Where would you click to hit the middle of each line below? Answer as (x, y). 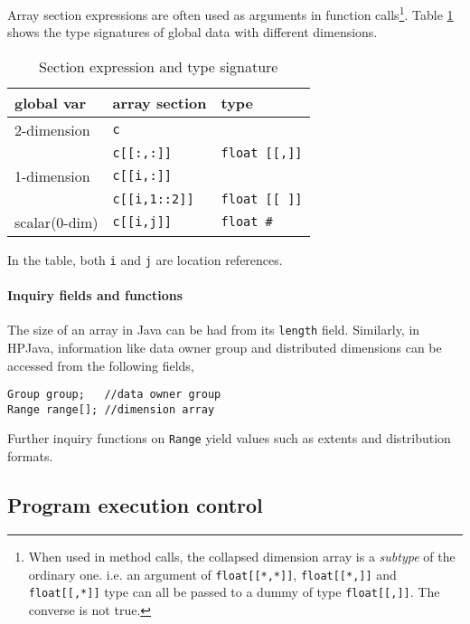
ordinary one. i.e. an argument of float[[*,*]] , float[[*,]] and (212, 574)
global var (51, 102)
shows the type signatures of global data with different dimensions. (193, 32)
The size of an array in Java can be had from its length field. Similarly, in (214, 330)
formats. (30, 456)
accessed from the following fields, (101, 365)
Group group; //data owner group (114, 395)
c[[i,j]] (142, 222)
